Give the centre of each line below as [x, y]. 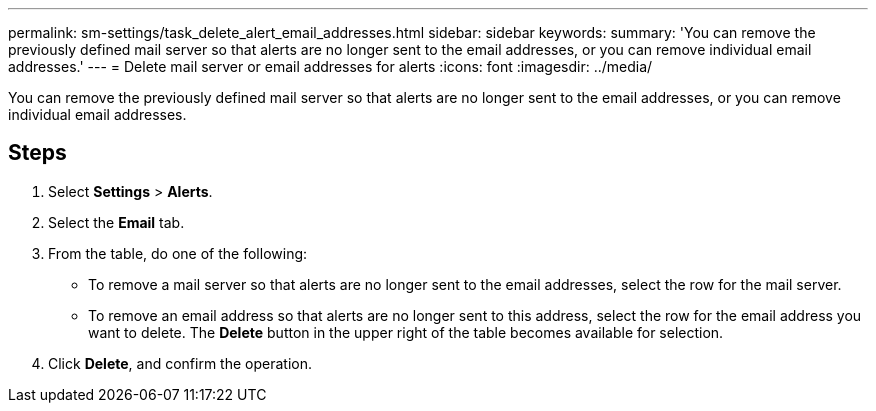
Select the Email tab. [116, 222]
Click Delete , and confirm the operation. [180, 363]
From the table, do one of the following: [178, 253]
